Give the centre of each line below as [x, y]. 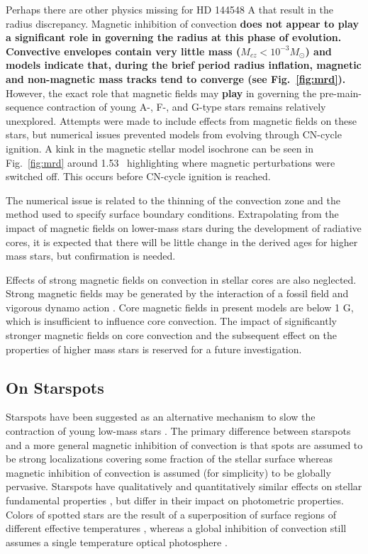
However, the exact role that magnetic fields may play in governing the [161, 93]
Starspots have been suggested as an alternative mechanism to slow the [161, 417]
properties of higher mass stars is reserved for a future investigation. [154, 349]
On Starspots [55, 387]
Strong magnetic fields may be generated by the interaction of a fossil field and [177, 293]
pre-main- [340, 93]
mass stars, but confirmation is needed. [91, 256]
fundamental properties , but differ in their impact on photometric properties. [175, 500]
